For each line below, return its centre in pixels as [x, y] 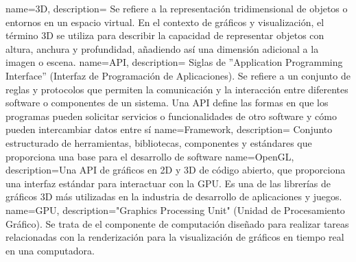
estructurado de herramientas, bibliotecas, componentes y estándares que [159, 142]
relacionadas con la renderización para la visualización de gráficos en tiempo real [175, 237]
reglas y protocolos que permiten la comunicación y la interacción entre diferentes [177, 89]
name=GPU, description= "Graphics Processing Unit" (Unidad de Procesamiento [175, 210]
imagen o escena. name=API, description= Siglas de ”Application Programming [174, 62]
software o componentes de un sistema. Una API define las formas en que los [167, 103]
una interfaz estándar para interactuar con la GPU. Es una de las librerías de [168, 183]
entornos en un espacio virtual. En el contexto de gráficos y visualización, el [165, 22]
